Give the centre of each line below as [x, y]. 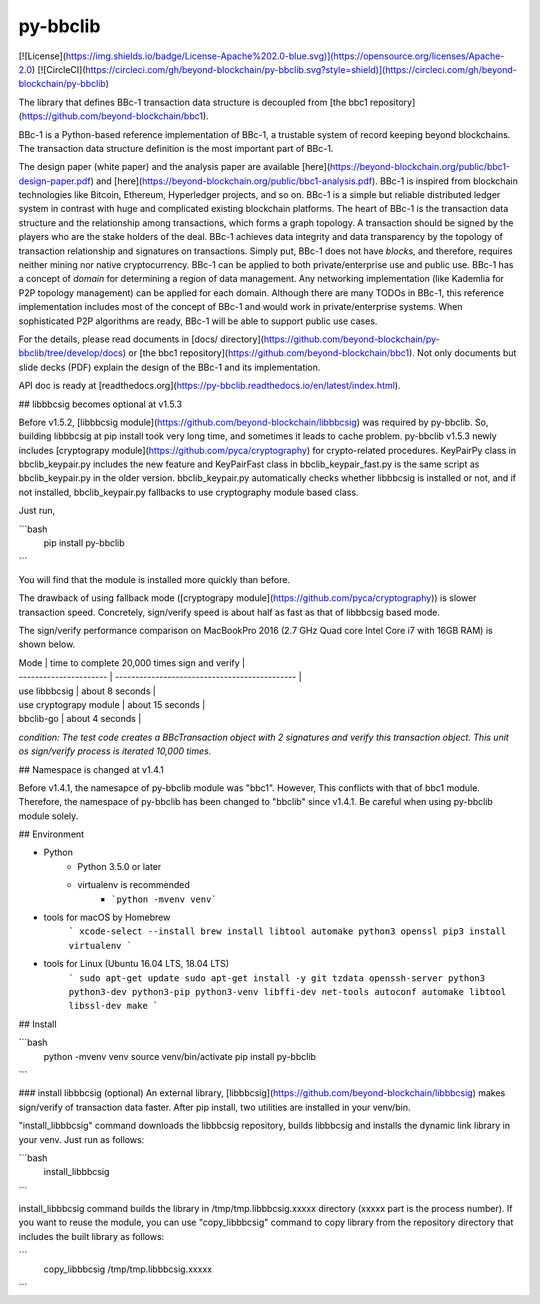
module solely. [48, 816]
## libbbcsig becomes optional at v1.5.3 [100, 404]
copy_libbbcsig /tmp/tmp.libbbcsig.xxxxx [128, 1269]
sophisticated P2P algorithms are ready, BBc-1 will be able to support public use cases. [198, 321]
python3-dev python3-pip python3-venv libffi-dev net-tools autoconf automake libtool [287, 991]
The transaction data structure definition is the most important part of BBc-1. [176, 148]
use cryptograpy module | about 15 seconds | [112, 704]
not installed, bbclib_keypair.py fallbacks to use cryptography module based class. [188, 492]
